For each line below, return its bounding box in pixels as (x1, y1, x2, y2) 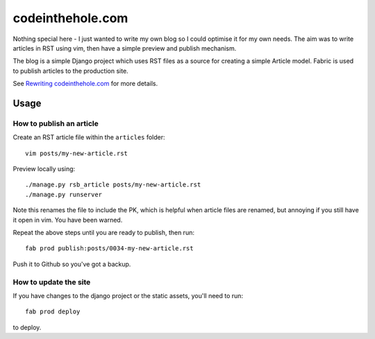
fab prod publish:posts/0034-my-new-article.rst (25, 245, 194, 252)
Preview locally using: (12, 165, 76, 173)
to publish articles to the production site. (12, 67, 128, 75)
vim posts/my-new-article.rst (25, 149, 128, 157)
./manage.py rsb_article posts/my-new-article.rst (25, 181, 201, 189)
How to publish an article (12, 119, 99, 128)
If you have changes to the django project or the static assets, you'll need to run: (12, 291, 243, 299)
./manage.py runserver (25, 191, 103, 198)
